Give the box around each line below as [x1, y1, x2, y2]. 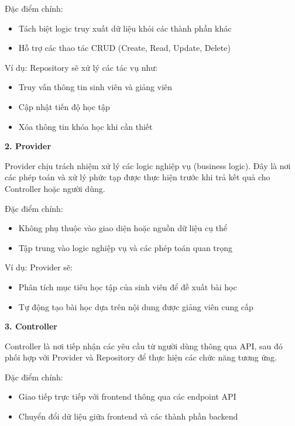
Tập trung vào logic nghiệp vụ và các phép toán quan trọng [18, 241, 233, 253]
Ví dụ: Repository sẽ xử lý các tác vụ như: [5, 61, 157, 73]
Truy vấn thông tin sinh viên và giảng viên [18, 81, 173, 93]
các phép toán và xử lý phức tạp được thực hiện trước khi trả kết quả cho [5, 171, 270, 183]
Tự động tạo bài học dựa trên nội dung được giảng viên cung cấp [18, 300, 253, 312]
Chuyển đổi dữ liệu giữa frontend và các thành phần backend [18, 410, 238, 422]
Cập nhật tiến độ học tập [18, 100, 110, 112]
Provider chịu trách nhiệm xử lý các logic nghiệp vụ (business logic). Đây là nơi [5, 159, 291, 171]
